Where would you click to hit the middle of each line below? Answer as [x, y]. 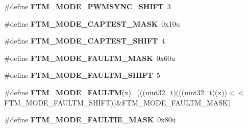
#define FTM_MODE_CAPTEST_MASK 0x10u [92, 23]
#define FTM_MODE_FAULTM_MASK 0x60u [90, 58]
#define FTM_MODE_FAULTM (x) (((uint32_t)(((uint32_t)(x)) [116, 92]
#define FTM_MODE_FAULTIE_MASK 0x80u [90, 120]
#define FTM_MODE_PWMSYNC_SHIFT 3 [88, 6]
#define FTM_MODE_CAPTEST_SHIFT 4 [85, 41]
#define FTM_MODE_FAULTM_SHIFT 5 [82, 75]
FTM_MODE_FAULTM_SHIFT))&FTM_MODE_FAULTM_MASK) [118, 102]
